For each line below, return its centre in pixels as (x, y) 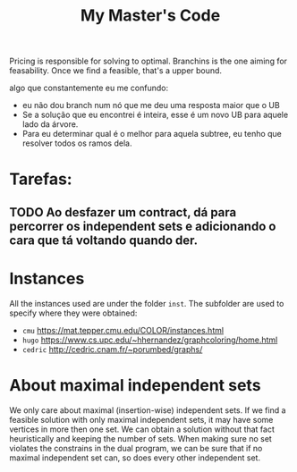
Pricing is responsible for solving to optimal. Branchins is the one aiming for (148, 61)
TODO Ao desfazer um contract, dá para (123, 212)
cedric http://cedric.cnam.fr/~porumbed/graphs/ (112, 349)
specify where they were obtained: (73, 313)
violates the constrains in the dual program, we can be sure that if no (136, 448)
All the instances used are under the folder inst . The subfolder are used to (147, 303)
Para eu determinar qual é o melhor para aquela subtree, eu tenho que (152, 134)
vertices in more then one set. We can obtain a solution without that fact (142, 429)
